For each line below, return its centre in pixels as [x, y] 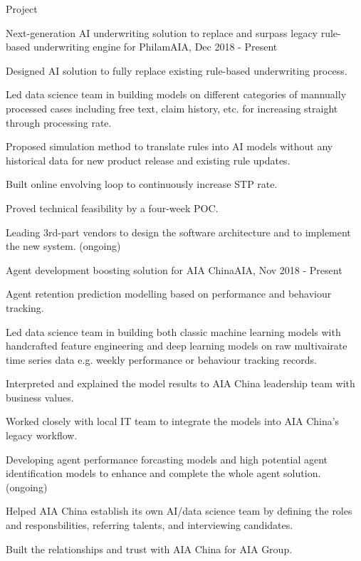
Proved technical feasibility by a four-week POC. [112, 208]
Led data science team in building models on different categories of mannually [176, 94]
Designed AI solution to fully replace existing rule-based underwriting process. [177, 70]
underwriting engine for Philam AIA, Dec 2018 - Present [155, 47]
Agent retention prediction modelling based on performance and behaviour [169, 294]
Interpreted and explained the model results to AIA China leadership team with [180, 383]
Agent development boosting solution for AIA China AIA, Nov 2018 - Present [174, 269]
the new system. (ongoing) [63, 246]
